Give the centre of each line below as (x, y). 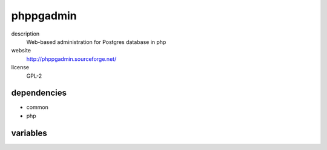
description (25, 34)
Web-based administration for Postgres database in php (96, 42)
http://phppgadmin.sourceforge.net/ (71, 59)
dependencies (39, 93)
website (21, 51)
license (20, 67)
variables (29, 133)
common (37, 107)
